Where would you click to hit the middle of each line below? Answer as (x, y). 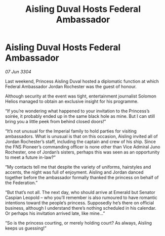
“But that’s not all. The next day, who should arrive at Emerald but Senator (80, 192)
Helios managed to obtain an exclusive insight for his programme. (72, 101)
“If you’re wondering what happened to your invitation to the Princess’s (77, 111)
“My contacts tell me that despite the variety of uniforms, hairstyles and (78, 167)
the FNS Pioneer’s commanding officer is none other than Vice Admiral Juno (83, 146)
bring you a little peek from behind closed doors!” (56, 121)
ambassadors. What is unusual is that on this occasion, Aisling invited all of (82, 136)
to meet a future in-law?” (30, 157)
